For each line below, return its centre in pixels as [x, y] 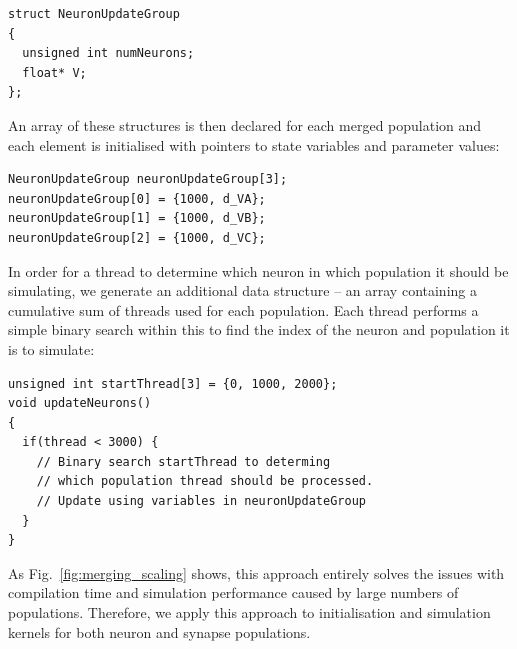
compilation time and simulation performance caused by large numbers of [233, 592]
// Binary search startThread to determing [183, 461]
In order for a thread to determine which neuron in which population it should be [258, 270]
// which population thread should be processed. [205, 481]
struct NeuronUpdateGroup [94, 14]
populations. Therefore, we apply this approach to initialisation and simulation [249, 612]
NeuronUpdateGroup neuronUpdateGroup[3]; [148, 179]
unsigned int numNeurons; [108, 53]
